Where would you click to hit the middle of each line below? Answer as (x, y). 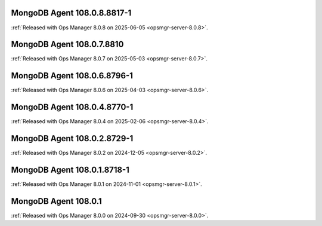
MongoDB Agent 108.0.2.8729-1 (72, 138)
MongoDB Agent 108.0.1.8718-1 (70, 169)
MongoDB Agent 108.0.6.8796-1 (72, 76)
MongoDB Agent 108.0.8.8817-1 (71, 13)
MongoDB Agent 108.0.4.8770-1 (72, 107)
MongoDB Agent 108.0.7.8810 (67, 45)
